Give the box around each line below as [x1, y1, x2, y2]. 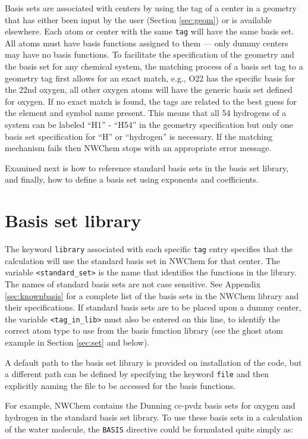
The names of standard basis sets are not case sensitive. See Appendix [5, 278, 261, 290]
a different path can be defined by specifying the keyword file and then [5, 368, 269, 380]
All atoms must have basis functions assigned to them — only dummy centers [5, 36, 288, 49]
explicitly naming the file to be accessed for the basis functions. [5, 379, 236, 391]
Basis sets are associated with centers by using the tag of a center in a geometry [5, 2, 297, 14]
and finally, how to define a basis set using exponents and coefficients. [5, 173, 259, 186]
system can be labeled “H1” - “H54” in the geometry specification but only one [5, 118, 293, 130]
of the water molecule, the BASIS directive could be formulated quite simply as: [5, 422, 294, 435]
